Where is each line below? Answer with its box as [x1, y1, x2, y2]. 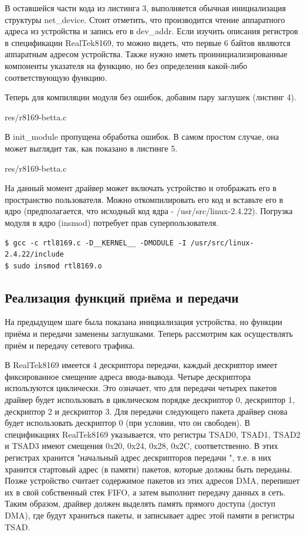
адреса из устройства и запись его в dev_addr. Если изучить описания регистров [5, 25, 299, 37]
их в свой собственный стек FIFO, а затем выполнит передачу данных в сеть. [5, 485, 286, 498]
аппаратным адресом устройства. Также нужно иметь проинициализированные [5, 48, 287, 60]
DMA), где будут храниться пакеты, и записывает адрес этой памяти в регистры [5, 508, 294, 521]
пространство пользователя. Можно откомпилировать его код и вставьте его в [5, 193, 283, 205]
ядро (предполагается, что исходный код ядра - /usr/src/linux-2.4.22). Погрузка [5, 205, 293, 217]
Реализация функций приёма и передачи [5, 288, 239, 306]
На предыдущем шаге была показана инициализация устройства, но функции [5, 316, 283, 328]
